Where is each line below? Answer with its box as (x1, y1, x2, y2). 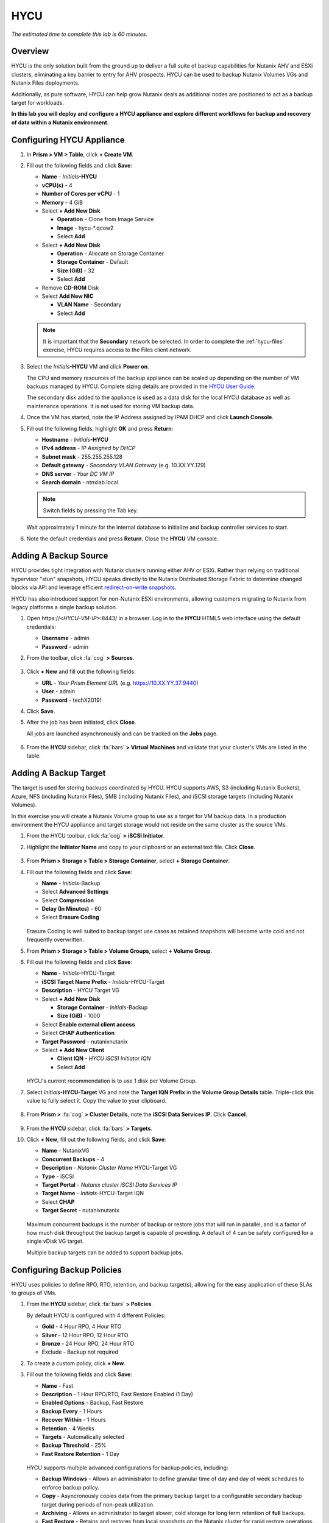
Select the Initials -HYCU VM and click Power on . (26, 363, 149, 370)
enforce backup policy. (41, 1483, 100, 1491)
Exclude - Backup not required (41, 1348, 119, 1355)
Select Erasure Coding (41, 914, 100, 921)
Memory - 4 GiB (41, 199, 83, 206)
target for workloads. (11, 99, 64, 107)
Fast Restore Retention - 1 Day (41, 1450, 120, 1457)
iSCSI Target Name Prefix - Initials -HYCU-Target (41, 978, 165, 985)
